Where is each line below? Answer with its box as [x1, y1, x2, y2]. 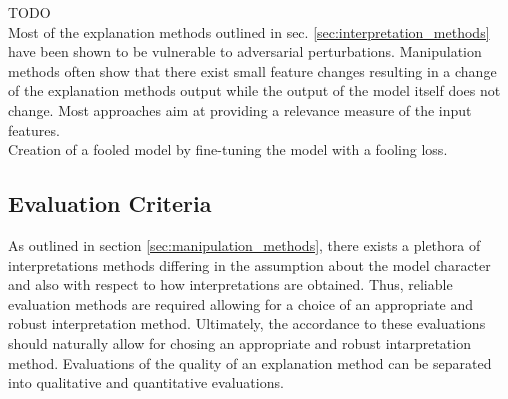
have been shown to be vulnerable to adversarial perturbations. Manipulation [8, 41, 482, 62]
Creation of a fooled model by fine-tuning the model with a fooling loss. [8, 139, 448, 160]
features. [8, 119, 60, 140]
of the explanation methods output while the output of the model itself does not [8, 80, 501, 101]
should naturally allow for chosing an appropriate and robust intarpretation [8, 332, 471, 353]
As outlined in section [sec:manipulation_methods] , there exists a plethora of [8, 234, 481, 255]
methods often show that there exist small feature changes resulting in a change [8, 60, 497, 81]
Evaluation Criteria [8, 188, 212, 219]
